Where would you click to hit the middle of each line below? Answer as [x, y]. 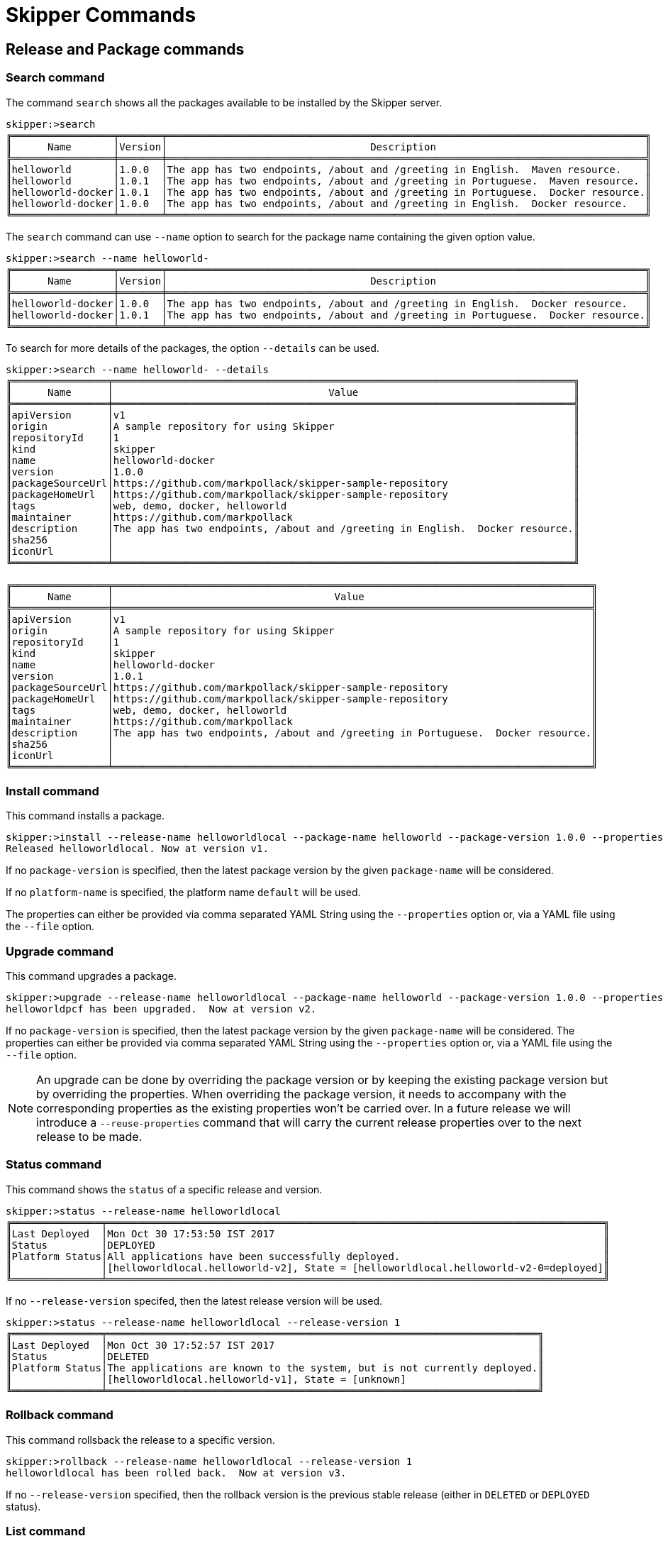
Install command [52, 791]
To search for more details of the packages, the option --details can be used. [193, 348]
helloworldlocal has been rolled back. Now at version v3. [176, 1473]
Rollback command [60, 1415]
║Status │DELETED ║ [275, 1356]
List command [46, 1531]
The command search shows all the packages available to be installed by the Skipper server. [224, 102]
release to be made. [89, 1137]
